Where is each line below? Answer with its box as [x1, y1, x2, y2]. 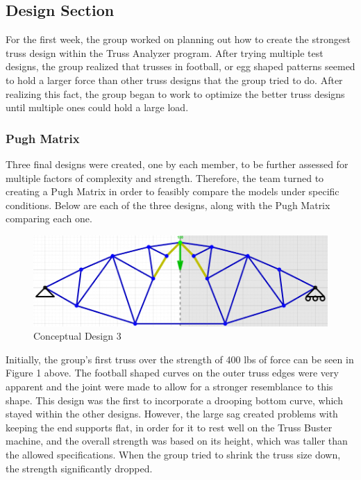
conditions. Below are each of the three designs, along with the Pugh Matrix [6, 197, 330, 212]
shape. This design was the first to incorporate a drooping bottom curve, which [6, 392, 343, 407]
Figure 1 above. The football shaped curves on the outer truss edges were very [6, 365, 339, 380]
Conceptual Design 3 [33, 329, 121, 343]
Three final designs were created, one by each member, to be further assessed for [6, 156, 349, 171]
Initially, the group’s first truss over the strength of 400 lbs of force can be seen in [6, 351, 354, 366]
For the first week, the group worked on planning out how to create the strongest [6, 32, 351, 47]
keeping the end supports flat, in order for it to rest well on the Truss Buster [6, 420, 333, 434]
